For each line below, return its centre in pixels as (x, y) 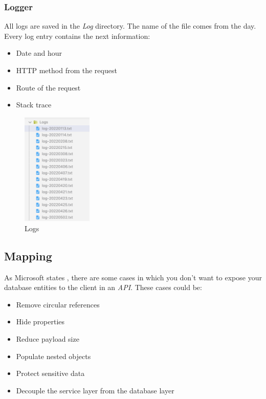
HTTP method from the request (66, 70)
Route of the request (48, 87)
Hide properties (40, 322)
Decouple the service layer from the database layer (95, 390)
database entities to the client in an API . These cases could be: (103, 287)
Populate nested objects (53, 356)
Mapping (28, 256)
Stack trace (34, 105)
